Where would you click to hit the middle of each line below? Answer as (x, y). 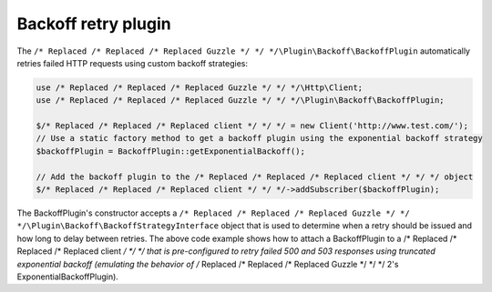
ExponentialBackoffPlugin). (67, 277)
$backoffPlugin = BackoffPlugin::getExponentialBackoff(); (170, 151)
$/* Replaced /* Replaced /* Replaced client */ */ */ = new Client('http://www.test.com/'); (252, 126)
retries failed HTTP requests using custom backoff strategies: (132, 63)
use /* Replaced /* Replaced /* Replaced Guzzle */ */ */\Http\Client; (200, 87)
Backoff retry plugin (94, 24)
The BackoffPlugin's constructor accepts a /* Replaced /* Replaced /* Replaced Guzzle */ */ (213, 213)
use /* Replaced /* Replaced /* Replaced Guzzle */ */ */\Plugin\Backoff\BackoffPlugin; (241, 101)
